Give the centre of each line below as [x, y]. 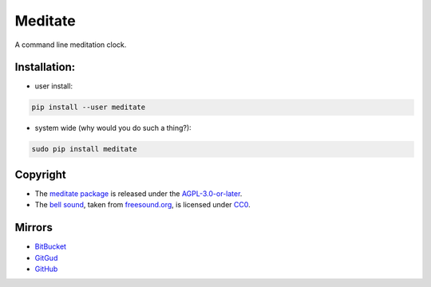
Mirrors [34, 228]
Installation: [45, 67]
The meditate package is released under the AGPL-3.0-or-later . [138, 193]
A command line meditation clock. [71, 45]
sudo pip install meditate [84, 149]
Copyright [41, 174]
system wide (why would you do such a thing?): [113, 128]
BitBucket [51, 246]
